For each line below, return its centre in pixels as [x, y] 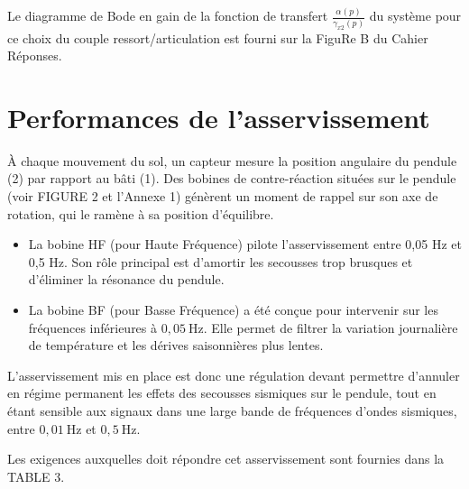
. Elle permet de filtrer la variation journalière [331, 327]
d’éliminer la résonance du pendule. [126, 279]
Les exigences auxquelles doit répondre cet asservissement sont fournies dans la [226, 459]
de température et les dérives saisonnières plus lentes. [176, 345]
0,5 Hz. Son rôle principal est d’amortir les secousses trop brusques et [221, 261]
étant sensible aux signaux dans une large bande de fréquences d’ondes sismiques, [232, 410]
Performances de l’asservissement [219, 117]
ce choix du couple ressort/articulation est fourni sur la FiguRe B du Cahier [218, 37]
